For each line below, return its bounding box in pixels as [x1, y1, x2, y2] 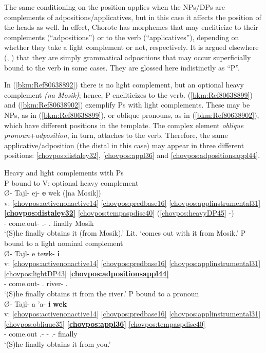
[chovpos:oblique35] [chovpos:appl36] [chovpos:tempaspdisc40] [4, 318, 205, 329]
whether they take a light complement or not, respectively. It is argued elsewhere [4, 42, 259, 52]
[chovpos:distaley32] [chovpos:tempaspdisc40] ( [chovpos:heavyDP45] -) [4, 207, 234, 218]
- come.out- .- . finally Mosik [4, 217, 94, 228]
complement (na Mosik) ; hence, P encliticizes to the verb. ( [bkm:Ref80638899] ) [4, 89, 253, 100]
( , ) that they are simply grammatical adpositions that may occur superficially [4, 51, 251, 62]
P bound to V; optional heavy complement [4, 177, 139, 188]
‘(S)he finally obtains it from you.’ [4, 339, 111, 349]
